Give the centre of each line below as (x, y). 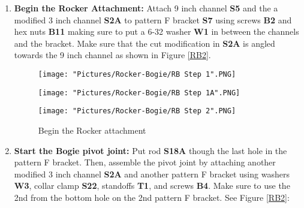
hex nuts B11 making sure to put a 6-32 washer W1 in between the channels (156, 31)
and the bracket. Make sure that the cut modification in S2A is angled (145, 43)
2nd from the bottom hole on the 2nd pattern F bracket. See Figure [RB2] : (152, 197)
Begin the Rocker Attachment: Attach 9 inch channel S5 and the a (146, 8)
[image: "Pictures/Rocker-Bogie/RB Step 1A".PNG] (139, 93)
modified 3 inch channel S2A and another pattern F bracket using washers (152, 174)
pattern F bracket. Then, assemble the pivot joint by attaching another (145, 162)
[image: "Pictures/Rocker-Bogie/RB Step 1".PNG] (137, 74)
